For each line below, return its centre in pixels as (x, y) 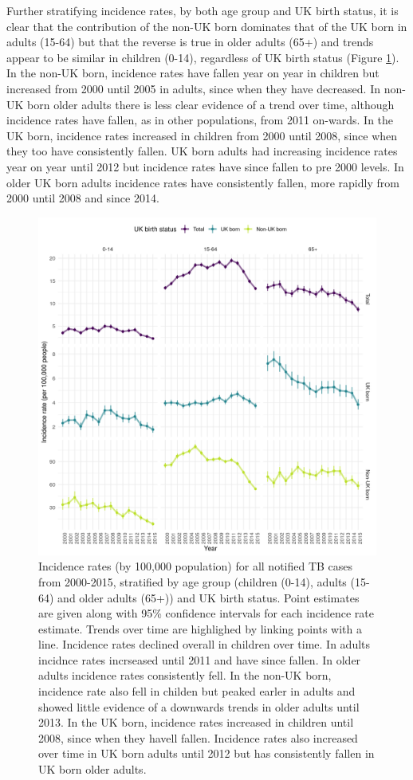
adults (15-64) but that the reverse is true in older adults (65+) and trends (190, 42)
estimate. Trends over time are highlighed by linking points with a (200, 628)
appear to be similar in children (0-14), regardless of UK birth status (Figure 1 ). (203, 57)
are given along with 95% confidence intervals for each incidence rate (206, 613)
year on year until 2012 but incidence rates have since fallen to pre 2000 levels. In (205, 166)
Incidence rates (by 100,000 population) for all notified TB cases (196, 566)
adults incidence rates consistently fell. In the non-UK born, (185, 675)
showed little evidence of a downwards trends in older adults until (199, 706)
